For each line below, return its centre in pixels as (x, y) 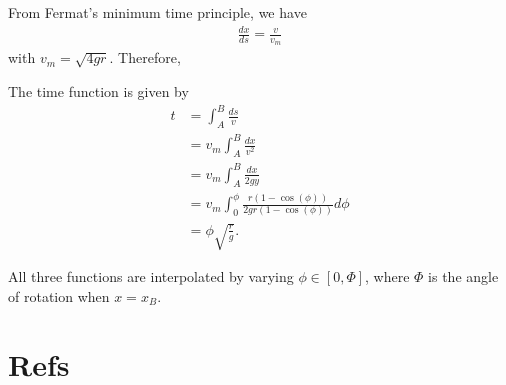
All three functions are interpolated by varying (151, 275)
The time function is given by (98, 90)
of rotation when (59, 295)
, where (387, 275)
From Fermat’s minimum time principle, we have (157, 12)
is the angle (463, 275)
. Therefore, (145, 57)
